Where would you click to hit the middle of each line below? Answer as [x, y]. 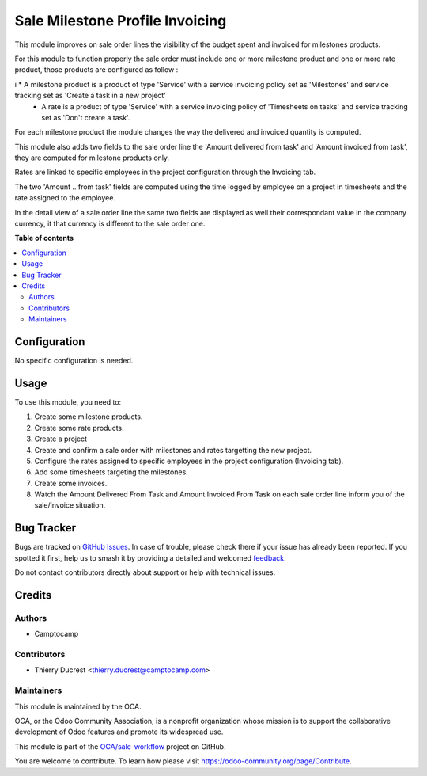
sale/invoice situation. [70, 505]
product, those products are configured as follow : [96, 70]
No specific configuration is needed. [74, 361]
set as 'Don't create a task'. [86, 117]
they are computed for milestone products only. [92, 158]
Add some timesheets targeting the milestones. [111, 472]
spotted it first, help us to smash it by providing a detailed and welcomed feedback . [150, 557]
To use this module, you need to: [68, 402]
